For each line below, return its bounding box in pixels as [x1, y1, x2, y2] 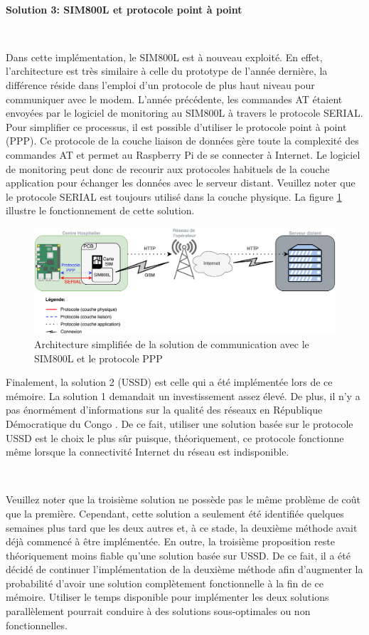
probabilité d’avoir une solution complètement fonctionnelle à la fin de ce [6, 575, 324, 590]
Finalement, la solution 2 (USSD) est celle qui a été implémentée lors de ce [6, 374, 333, 389]
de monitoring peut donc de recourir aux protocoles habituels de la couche [6, 161, 330, 176]
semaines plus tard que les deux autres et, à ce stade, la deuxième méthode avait [6, 520, 358, 535]
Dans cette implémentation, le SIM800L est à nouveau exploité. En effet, [6, 49, 323, 64]
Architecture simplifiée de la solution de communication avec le [34, 336, 309, 351]
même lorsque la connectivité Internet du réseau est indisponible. [6, 444, 289, 459]
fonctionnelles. [6, 617, 68, 632]
